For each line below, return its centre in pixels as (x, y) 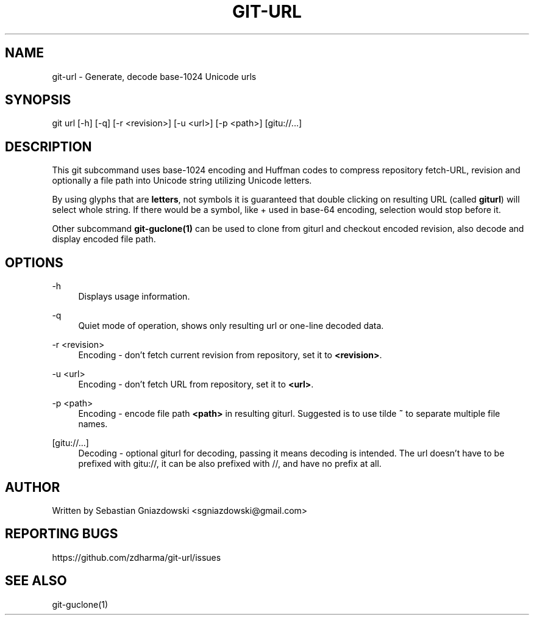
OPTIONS (34, 262)
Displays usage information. (134, 297)
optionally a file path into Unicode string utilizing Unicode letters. (182, 181)
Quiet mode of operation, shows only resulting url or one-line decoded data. (231, 326)
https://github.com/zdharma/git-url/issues (137, 557)
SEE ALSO (36, 581)
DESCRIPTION (48, 146)
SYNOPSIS (38, 100)
